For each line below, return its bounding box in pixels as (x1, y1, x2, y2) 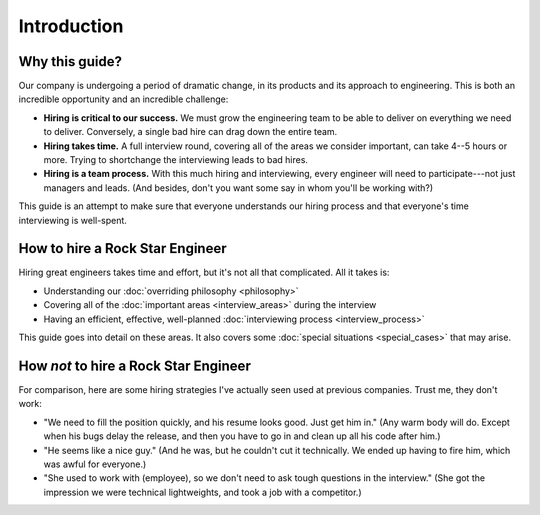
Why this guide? (18, 53, 122, 70)
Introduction (18, 15, 124, 37)
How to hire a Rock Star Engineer (18, 240, 227, 257)
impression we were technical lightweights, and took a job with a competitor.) (43, 486, 362, 498)
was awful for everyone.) (43, 458, 147, 470)
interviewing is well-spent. (18, 214, 127, 226)
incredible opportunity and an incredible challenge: (18, 93, 229, 105)
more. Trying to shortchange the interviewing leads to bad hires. (43, 154, 309, 166)
